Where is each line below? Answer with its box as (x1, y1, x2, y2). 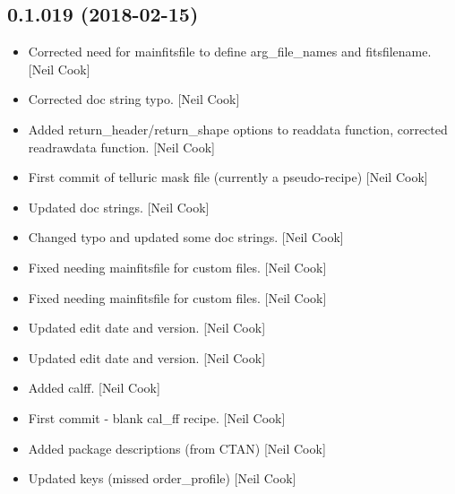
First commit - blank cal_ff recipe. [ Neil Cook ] (28, 408, 286, 427)
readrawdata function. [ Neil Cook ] (28, 137, 215, 156)
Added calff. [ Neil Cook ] (28, 378, 160, 397)
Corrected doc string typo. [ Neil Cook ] (28, 90, 240, 108)
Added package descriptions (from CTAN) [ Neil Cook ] (28, 438, 326, 457)
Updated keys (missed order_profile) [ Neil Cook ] (28, 469, 296, 488)
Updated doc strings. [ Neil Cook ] (28, 197, 210, 216)
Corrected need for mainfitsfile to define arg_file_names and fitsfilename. (28, 42, 432, 61)
